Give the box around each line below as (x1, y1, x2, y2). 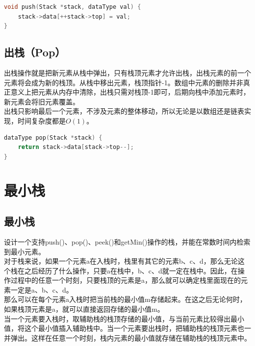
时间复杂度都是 (17, 115, 66, 125)
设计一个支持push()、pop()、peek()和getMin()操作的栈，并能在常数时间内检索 (4, 236, 251, 247)
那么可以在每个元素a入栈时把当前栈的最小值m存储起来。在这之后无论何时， (4, 294, 247, 304)
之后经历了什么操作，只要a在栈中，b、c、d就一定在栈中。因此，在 (24, 265, 238, 275)
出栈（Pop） (4, 45, 66, 60)
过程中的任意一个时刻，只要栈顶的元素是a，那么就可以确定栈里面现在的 (10, 275, 241, 285)
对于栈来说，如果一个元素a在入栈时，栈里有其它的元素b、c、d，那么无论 (4, 256, 238, 266)
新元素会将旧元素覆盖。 (4, 96, 79, 106)
